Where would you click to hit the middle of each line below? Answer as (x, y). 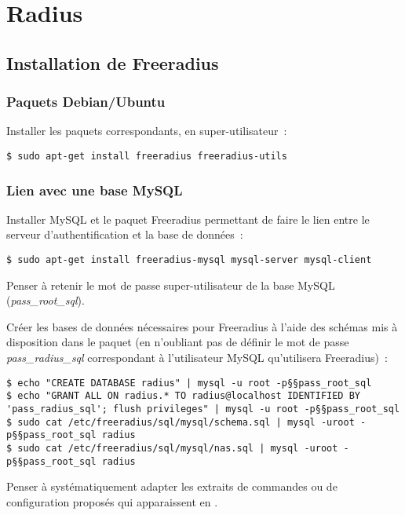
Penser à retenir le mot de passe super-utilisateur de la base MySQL (171, 285)
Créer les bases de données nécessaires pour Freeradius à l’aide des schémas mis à (202, 326)
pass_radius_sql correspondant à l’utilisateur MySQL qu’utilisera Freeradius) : (197, 358)
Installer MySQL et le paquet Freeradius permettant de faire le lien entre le (188, 219)
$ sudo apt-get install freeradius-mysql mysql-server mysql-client (189, 260)
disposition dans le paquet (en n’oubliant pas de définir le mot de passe (178, 342)
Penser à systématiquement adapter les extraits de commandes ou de (172, 486)
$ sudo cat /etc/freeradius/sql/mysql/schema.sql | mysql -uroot (181, 422)
